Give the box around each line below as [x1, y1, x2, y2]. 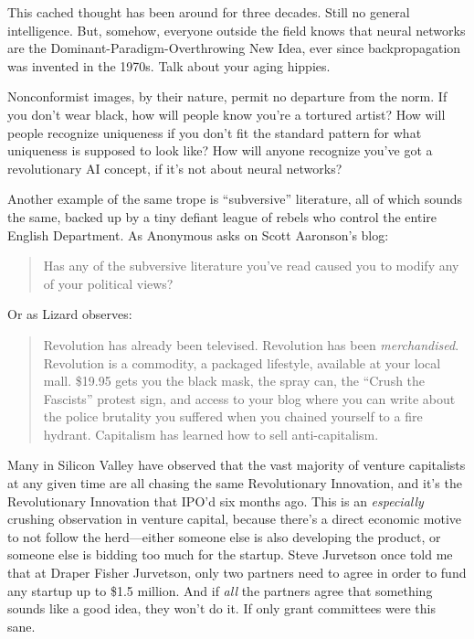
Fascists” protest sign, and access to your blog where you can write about [43, 389, 456, 408]
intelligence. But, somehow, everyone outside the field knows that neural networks [7, 20, 466, 39]
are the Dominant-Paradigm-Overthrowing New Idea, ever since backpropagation [7, 38, 461, 58]
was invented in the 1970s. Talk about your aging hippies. [7, 56, 331, 75]
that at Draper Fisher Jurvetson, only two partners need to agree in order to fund [7, 563, 467, 582]
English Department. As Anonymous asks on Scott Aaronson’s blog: [7, 225, 389, 244]
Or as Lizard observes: [7, 304, 132, 324]
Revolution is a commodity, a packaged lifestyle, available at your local [43, 353, 441, 372]
